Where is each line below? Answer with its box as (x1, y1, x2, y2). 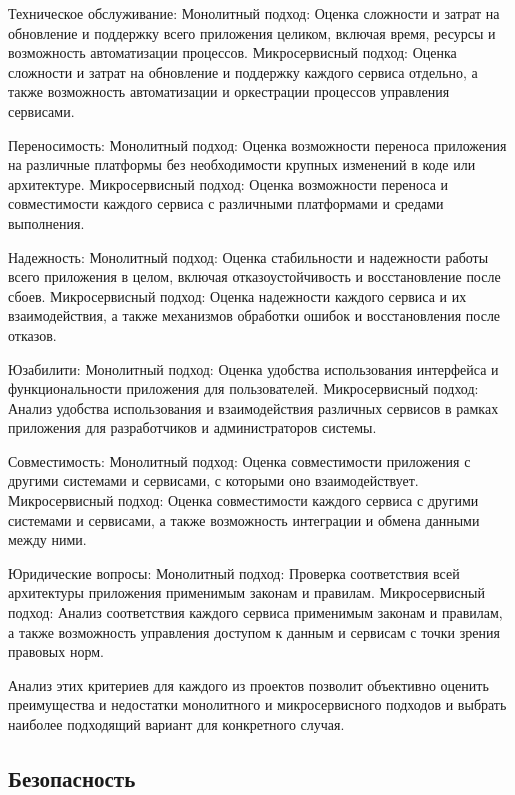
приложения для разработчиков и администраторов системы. (8, 417, 377, 438)
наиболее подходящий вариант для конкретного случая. (8, 714, 345, 734)
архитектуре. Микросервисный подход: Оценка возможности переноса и (8, 173, 449, 194)
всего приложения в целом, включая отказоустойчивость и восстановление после (8, 266, 501, 287)
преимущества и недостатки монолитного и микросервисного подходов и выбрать (8, 694, 507, 715)
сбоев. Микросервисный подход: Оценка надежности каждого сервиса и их (8, 285, 467, 306)
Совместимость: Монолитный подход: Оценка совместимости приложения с (8, 450, 471, 471)
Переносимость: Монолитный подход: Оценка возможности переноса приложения (8, 134, 507, 155)
